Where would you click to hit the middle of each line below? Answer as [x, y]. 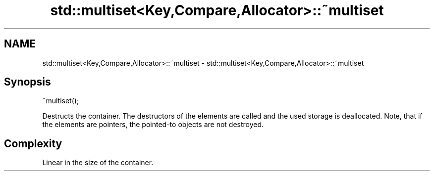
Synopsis [27, 82]
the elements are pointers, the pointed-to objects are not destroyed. [153, 125]
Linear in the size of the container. [98, 163]
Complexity [33, 143]
